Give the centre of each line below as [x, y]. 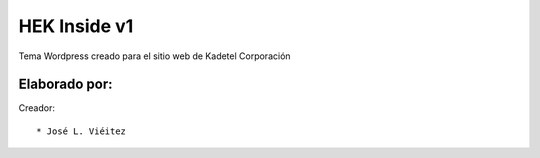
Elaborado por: [65, 84]
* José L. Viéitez [81, 131]
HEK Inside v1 [76, 26]
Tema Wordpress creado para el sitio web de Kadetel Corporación [154, 56]
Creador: [36, 108]
